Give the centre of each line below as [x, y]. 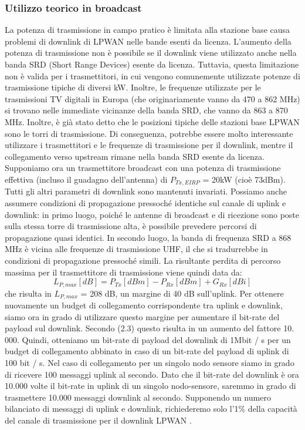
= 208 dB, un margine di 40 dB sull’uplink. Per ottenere [182, 293]
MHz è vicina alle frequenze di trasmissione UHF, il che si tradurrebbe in [136, 249]
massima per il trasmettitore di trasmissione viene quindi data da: [123, 272]
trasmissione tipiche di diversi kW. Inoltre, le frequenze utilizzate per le [133, 87]
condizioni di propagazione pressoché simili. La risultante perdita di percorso [143, 260]
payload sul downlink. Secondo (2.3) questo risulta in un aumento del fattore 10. [150, 328]
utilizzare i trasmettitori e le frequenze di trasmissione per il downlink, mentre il [149, 145]
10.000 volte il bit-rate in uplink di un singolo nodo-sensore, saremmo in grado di [150, 386]
